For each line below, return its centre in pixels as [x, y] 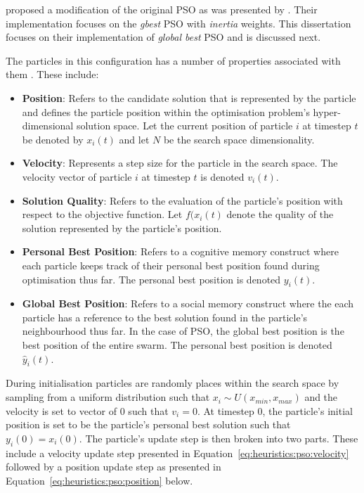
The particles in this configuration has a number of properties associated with [173, 60]
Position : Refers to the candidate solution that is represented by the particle [189, 97]
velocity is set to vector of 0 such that [87, 410]
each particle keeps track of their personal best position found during [171, 265]
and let [134, 139]
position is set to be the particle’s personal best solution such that [148, 424]
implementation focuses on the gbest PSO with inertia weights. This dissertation [178, 23]
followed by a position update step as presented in [113, 467]
